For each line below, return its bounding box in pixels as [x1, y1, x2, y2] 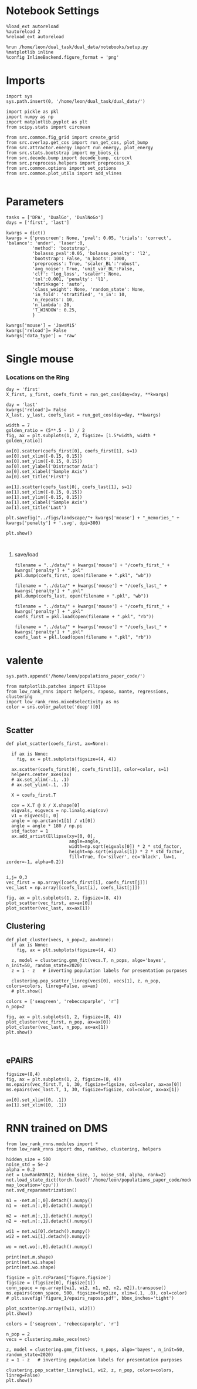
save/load [14, 551, 39, 558]
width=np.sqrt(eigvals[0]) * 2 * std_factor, [69, 844, 182, 850]
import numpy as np [6, 113, 54, 120]
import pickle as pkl [6, 109, 59, 115]
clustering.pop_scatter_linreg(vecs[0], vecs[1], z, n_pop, [11, 978, 161, 984]
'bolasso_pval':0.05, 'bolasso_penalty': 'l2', [32, 250, 151, 256]
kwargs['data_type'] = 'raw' [6, 333, 77, 338]
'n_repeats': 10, [32, 297, 75, 303]
